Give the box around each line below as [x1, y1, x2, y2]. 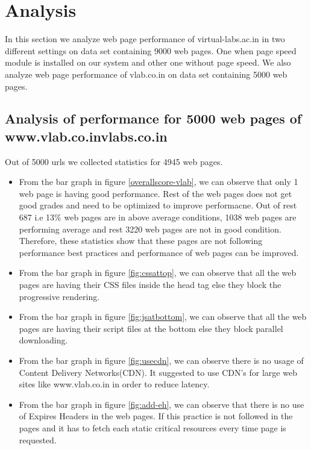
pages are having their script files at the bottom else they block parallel [19, 322, 283, 334]
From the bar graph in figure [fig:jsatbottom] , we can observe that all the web [19, 310, 307, 323]
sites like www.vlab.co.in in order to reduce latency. [19, 378, 210, 390]
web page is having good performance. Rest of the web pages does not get [19, 187, 292, 199]
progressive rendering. [19, 290, 100, 302]
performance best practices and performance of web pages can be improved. [19, 246, 299, 258]
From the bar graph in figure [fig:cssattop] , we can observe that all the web [19, 266, 297, 279]
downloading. [19, 334, 68, 346]
